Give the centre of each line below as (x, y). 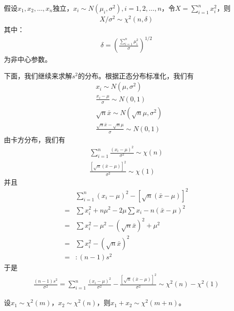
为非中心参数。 (28, 59)
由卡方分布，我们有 (35, 139)
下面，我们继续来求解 (38, 75)
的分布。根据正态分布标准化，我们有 (136, 75)
